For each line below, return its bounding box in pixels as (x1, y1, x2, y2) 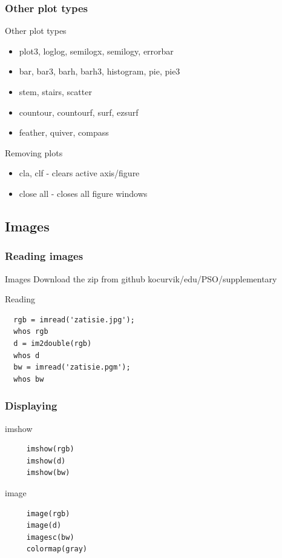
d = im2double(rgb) (13, 339, 92, 348)
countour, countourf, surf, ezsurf (19, 105, 139, 118)
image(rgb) (26, 509, 70, 518)
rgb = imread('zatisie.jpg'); (13, 315, 135, 324)
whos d (13, 351, 40, 360)
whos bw (13, 374, 44, 384)
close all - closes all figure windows (19, 187, 148, 199)
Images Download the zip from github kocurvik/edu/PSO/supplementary (5, 272, 277, 285)
